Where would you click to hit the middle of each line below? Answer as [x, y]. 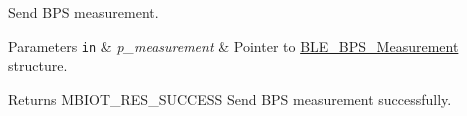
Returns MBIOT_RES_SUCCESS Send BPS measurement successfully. [230, 98]
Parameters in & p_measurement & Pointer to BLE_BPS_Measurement [233, 45]
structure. [38, 65]
